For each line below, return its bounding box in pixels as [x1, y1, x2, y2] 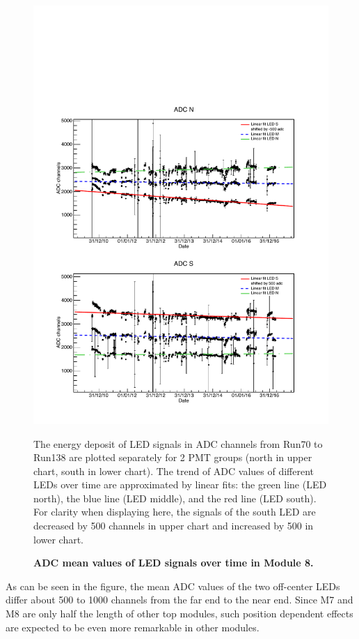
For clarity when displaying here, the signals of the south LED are [33, 504, 316, 519]
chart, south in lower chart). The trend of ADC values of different [33, 463, 314, 478]
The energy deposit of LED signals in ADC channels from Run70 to [33, 436, 323, 451]
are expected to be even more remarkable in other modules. [6, 619, 260, 634]
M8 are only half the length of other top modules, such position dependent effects [6, 606, 353, 621]
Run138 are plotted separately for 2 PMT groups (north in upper [33, 450, 312, 465]
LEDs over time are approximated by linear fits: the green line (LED [33, 477, 327, 492]
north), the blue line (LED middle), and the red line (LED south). [33, 490, 317, 505]
